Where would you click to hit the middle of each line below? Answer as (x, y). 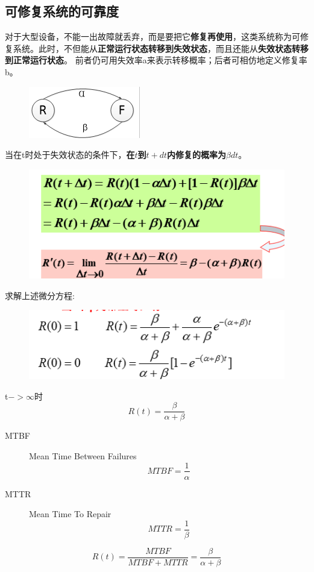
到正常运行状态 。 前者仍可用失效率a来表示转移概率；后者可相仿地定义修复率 (156, 60)
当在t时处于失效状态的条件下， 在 (70, 155)
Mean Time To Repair (70, 514)
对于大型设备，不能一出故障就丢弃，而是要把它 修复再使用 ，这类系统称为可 (152, 36)
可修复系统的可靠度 (62, 11)
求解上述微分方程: (40, 295)
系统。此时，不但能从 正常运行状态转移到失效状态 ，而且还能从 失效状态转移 (161, 48)
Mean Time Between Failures (83, 455)
